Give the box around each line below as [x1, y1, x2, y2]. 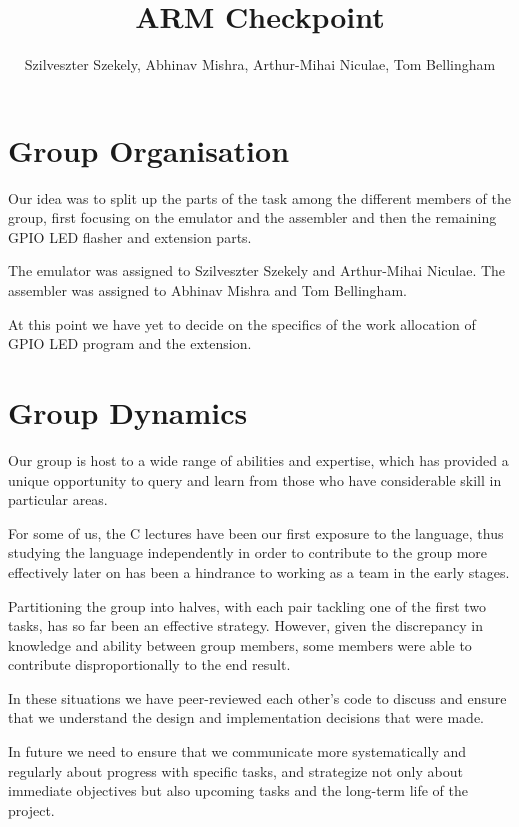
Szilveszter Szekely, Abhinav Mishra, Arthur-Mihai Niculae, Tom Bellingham [24, 54, 496, 75]
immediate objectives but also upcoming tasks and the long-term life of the [8, 780, 468, 801]
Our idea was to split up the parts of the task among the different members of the [8, 187, 511, 208]
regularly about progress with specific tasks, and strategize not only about [8, 760, 463, 781]
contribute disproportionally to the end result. [8, 654, 291, 675]
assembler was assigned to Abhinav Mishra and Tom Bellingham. [8, 280, 407, 301]
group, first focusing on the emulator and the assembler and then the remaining [8, 207, 497, 228]
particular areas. [8, 489, 108, 510]
